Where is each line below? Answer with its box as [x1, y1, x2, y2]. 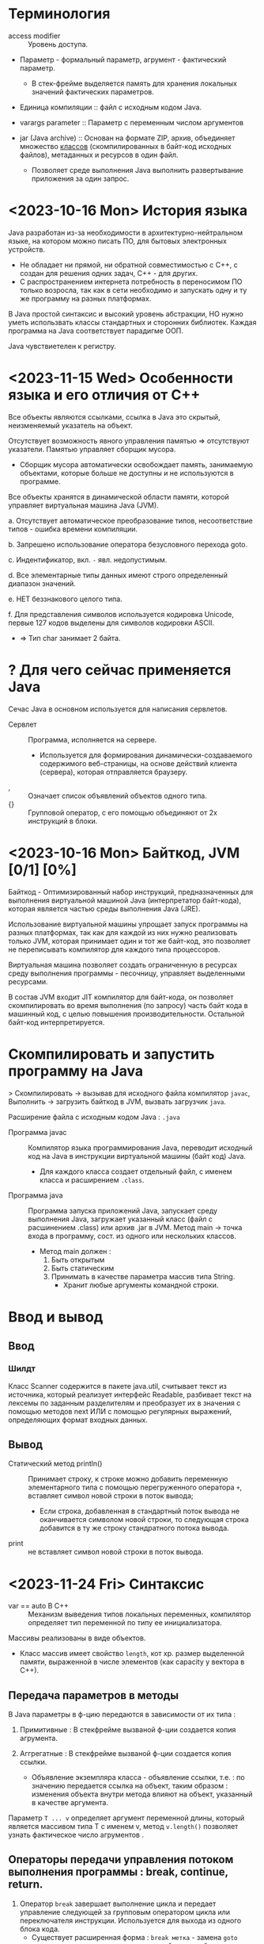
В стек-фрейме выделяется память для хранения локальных [31, 79, 238, 88]
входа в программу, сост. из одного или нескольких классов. [28, 1231, 237, 1240]
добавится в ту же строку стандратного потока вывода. [39, 1524, 229, 1533]
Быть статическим [51, 1263, 115, 1273]
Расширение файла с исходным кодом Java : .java [8, 1112, 180, 1122]
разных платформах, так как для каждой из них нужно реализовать [8, 927, 238, 937]
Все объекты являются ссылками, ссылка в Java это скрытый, [8, 412, 221, 421]
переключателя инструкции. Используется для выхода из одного [19, 1915, 242, 1925]
